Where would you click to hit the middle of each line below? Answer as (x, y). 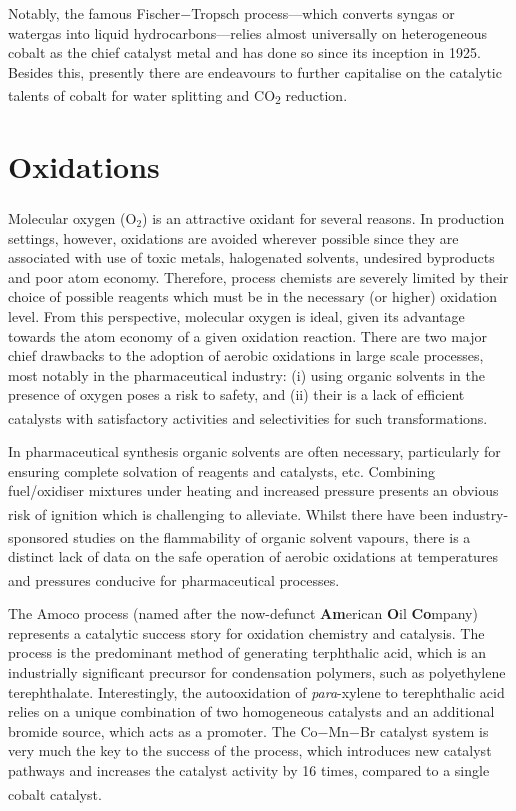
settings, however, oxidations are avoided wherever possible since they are (233, 237)
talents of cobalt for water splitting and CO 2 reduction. (178, 96)
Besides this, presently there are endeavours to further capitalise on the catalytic (255, 71)
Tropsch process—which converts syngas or (323, 13)
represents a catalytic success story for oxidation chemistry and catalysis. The (246, 632)
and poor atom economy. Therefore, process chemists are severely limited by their (258, 276)
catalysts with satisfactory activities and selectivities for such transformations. (248, 417)
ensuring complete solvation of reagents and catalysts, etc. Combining (222, 470)
